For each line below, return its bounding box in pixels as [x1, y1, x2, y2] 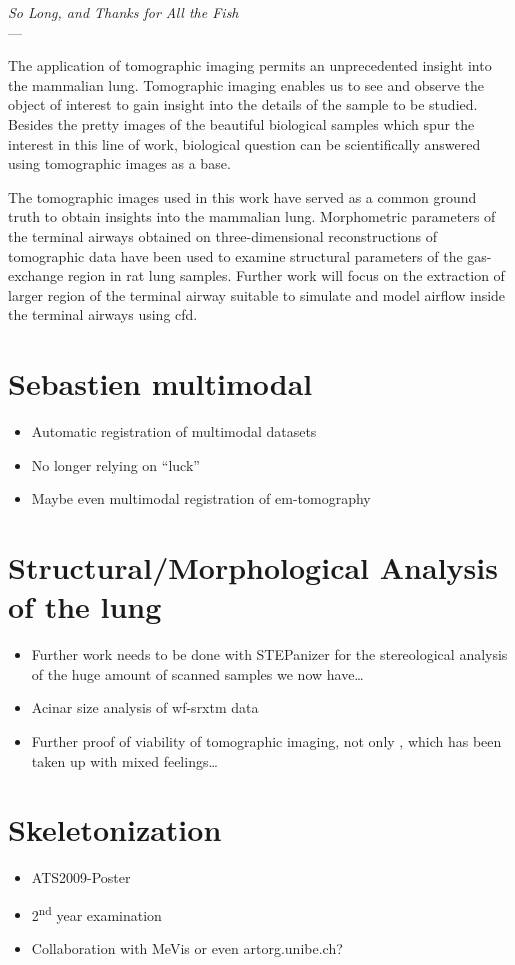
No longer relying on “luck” [31, 454, 200, 475]
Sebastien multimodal [8, 363, 313, 404]
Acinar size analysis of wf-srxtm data [31, 697, 259, 718]
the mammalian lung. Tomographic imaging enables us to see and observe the [8, 74, 484, 95]
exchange [8, 265, 64, 286]
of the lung [8, 586, 162, 627]
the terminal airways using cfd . [8, 304, 198, 325]
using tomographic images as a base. [8, 153, 231, 174]
